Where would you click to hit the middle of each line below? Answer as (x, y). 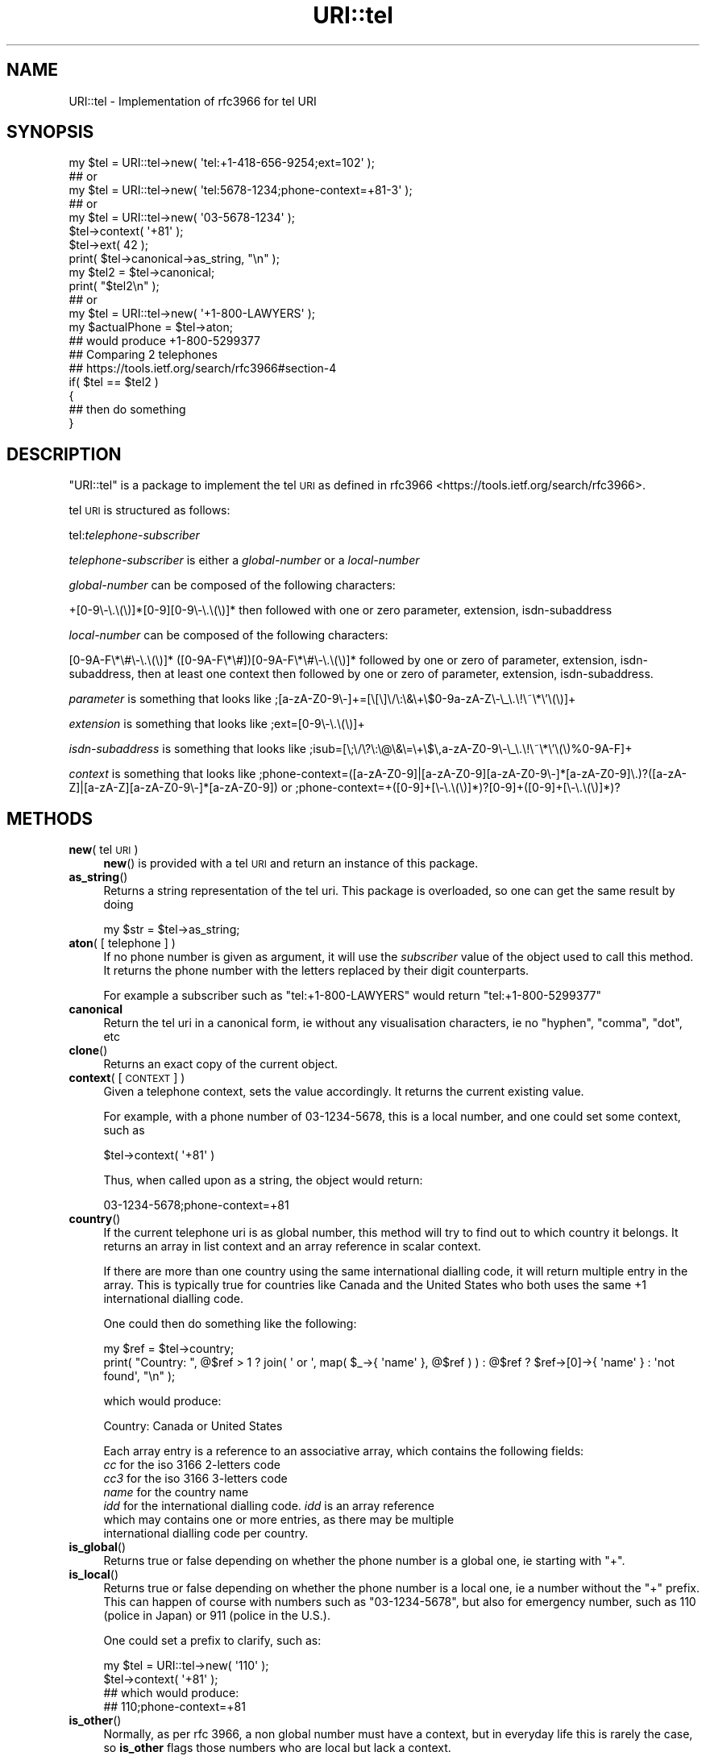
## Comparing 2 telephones (143, 355)
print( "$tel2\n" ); (114, 286)
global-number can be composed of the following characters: (232, 585)
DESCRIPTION (64, 454)
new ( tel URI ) (104, 850)
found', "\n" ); (139, 1376)
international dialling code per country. (206, 1533)
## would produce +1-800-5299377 (164, 341)
